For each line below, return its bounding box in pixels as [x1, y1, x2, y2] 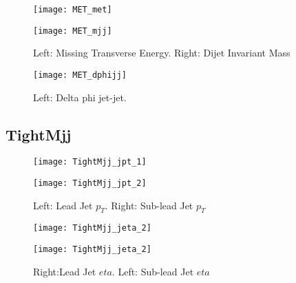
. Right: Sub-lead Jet [105, 198, 193, 212]
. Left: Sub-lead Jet [112, 264, 194, 278]
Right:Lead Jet [33, 264, 96, 278]
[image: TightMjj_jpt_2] [33, 178, 147, 189]
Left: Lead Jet [33, 198, 93, 212]
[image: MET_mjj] [33, 25, 112, 36]
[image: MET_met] [33, 5, 112, 14]
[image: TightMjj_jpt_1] [33, 157, 147, 167]
